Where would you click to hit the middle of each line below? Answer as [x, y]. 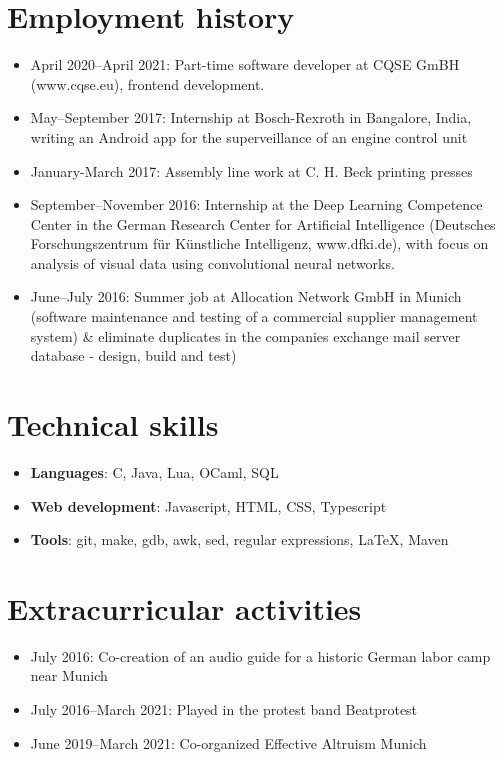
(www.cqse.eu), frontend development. [147, 83]
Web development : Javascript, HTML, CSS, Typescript [208, 505]
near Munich [69, 675]
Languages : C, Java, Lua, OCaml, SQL [154, 471]
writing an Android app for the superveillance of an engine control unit [249, 136]
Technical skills [113, 424]
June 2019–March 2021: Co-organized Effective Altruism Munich [228, 742]
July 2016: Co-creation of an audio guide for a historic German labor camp [260, 655]
